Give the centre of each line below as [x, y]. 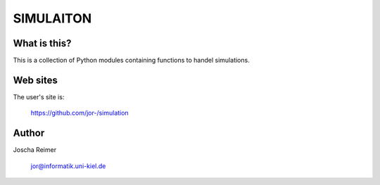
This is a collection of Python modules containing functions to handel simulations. [131, 60]
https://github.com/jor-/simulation [80, 113]
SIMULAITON [52, 18]
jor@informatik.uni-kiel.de [68, 166]
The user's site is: [39, 97]
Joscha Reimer [34, 150]
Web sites [35, 80]
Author [29, 133]
